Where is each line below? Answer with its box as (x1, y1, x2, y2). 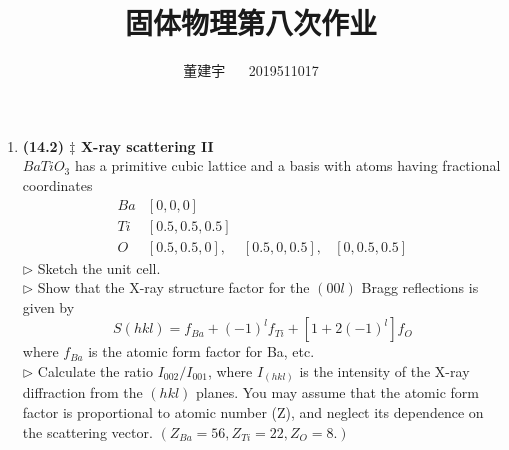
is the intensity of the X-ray (299, 360, 470, 381)
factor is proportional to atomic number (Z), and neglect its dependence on (22, 402, 484, 423)
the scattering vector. (22, 421, 153, 442)
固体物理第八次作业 (124, 2, 377, 43)
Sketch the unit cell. (37, 257, 161, 278)
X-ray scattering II (80, 135, 214, 156)
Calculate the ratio (37, 360, 153, 381)
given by (22, 296, 75, 317)
